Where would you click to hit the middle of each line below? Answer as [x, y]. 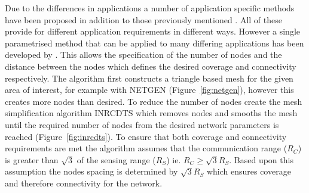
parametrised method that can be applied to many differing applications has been [154, 43]
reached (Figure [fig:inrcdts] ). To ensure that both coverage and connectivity [146, 136]
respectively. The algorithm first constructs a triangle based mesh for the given [149, 78]
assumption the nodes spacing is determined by [91, 171]
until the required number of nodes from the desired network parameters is [142, 124]
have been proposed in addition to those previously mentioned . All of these [143, 19]
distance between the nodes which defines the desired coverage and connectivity [151, 66]
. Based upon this [261, 159]
